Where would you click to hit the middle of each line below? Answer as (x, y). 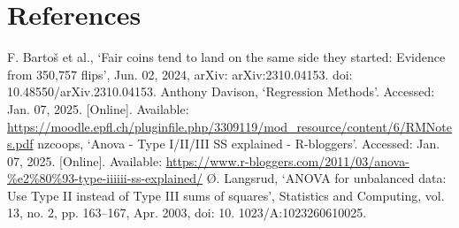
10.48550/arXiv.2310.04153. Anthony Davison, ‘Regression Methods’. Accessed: (221, 91)
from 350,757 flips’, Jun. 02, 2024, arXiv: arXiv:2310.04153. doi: (180, 74)
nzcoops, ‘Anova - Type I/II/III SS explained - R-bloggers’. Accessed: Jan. (239, 144)
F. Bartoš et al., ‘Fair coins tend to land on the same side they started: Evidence (226, 57)
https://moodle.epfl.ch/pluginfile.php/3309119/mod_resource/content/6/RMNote (229, 126)
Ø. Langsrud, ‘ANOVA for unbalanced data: (326, 178)
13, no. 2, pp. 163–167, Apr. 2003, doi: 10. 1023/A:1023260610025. (187, 213)
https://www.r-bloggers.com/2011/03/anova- (287, 160)
